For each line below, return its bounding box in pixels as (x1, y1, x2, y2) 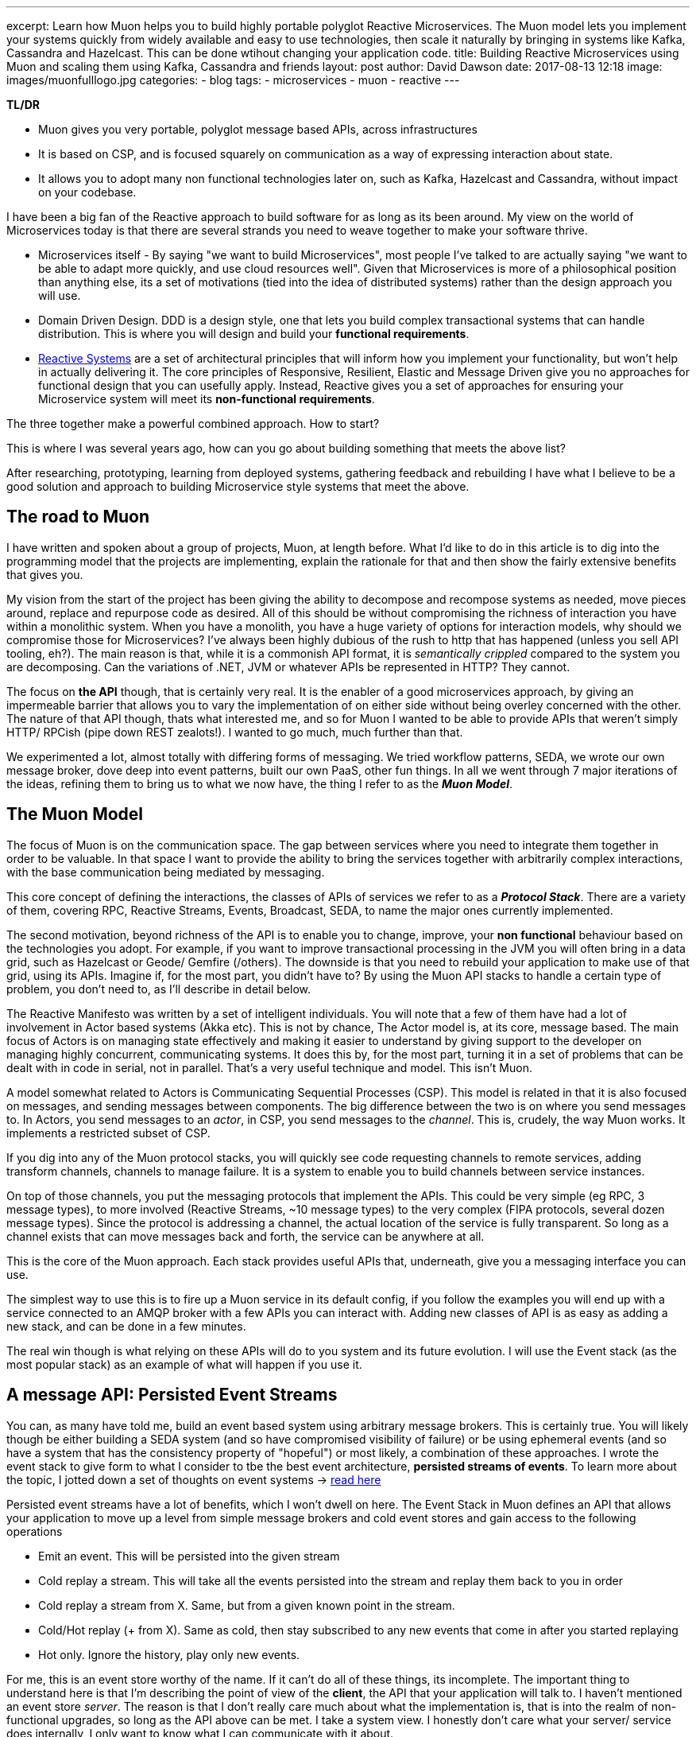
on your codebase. (38, 185, 137, 199)
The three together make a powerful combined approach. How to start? (6, 417, 380, 430)
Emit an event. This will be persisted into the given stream (38, 1549, 340, 1563)
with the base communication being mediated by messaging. (6, 865, 325, 879)
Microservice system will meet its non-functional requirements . (38, 392, 375, 406)
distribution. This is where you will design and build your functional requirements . (38, 327, 470, 340)
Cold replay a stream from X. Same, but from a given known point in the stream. (38, 1598, 455, 1612)
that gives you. (6, 567, 83, 581)
